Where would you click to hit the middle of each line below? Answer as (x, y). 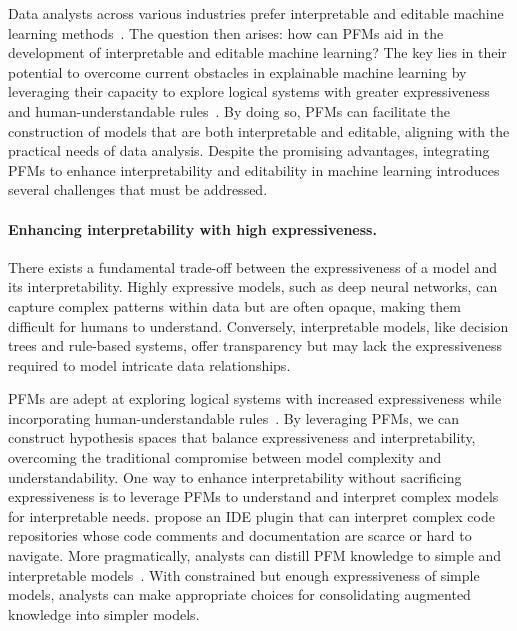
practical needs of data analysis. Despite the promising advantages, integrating (249, 150)
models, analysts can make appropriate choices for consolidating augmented (239, 594)
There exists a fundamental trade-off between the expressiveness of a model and (252, 266)
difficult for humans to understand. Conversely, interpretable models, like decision (258, 325)
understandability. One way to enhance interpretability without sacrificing (235, 476)
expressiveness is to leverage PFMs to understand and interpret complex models (253, 496)
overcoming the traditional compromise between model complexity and (225, 457)
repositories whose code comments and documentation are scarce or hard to (240, 535)
